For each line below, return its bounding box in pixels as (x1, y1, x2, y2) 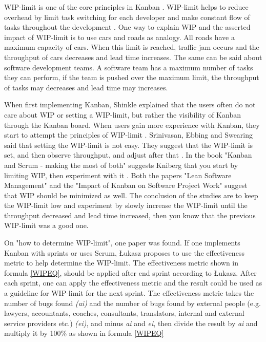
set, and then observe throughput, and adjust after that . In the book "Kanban (4, 149, 252, 160)
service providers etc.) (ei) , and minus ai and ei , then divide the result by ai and (4, 317, 258, 328)
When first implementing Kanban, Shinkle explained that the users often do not (4, 99, 256, 110)
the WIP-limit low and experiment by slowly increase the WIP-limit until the (4, 200, 248, 211)
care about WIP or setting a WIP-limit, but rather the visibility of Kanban (4, 109, 241, 120)
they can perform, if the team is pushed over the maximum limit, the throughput (4, 72, 259, 83)
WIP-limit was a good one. (4, 220, 89, 231)
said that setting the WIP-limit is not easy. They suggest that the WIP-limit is (4, 139, 253, 150)
